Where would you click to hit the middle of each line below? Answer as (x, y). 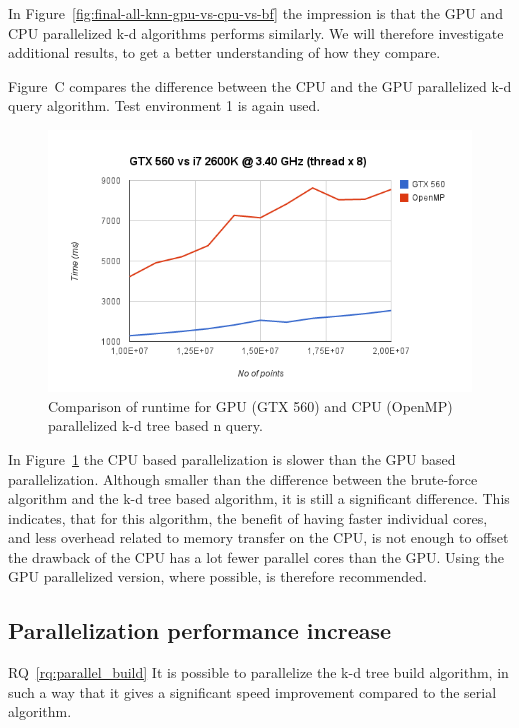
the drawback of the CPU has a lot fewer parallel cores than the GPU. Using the (256, 556)
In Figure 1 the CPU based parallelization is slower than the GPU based (232, 458)
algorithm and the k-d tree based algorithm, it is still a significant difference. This (259, 498)
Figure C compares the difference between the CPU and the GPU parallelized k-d (260, 85)
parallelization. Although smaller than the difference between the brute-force (243, 478)
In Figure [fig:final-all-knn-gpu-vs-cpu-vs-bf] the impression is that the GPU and (255, 13)
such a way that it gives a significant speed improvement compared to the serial (252, 691)
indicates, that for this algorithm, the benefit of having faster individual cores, (248, 517)
